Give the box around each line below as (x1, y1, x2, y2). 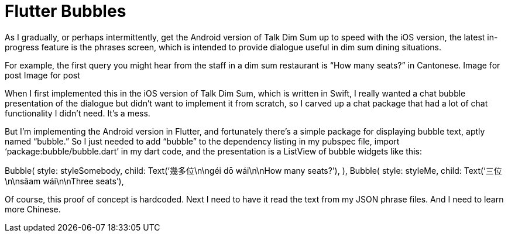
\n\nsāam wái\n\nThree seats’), (5, 176, 124, 186)
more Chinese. (5, 204, 61, 214)
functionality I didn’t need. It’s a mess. (5, 108, 150, 118)
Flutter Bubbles (5, 1, 126, 21)
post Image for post (5, 70, 80, 80)
